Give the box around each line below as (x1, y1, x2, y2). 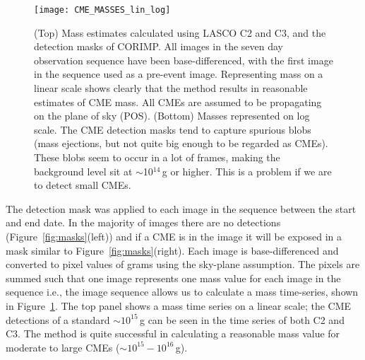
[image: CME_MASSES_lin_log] (34, 5, 171, 15)
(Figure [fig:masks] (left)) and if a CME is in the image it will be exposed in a (6, 228, 342, 243)
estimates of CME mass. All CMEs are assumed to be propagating (34, 94, 322, 109)
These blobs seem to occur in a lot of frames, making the (34, 150, 280, 164)
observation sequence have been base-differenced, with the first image (34, 52, 333, 67)
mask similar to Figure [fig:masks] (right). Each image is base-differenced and (6, 243, 339, 257)
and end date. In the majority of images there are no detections (6, 215, 281, 230)
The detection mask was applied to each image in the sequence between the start (6, 201, 357, 216)
